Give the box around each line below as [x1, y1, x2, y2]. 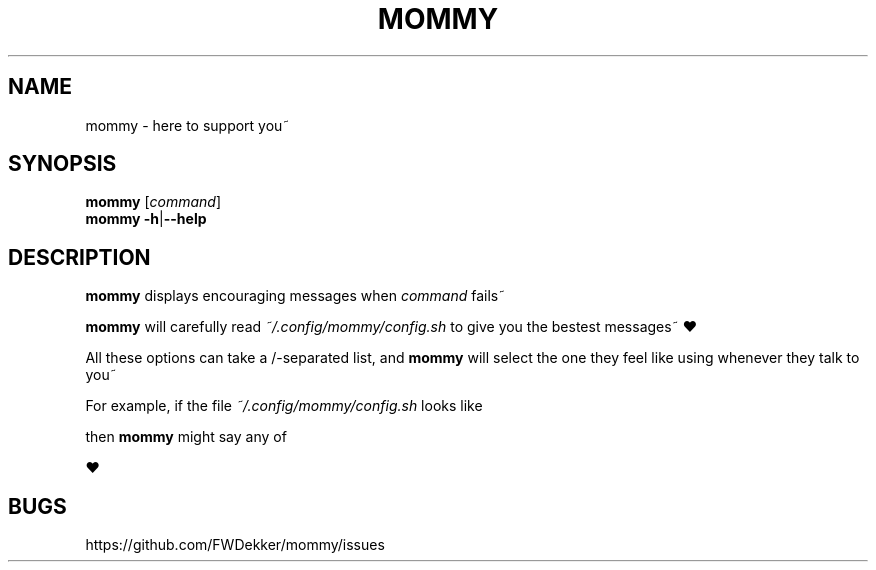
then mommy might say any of [85, 428, 287, 446]
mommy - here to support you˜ [85, 116, 290, 134]
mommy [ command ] [85, 193, 222, 211]
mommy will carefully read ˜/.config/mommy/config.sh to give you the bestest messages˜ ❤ [85, 318, 697, 336]
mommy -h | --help [85, 210, 207, 228]
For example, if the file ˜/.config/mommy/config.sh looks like [85, 397, 483, 415]
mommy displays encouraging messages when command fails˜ [85, 287, 506, 305]
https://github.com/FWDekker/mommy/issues [85, 536, 385, 554]
